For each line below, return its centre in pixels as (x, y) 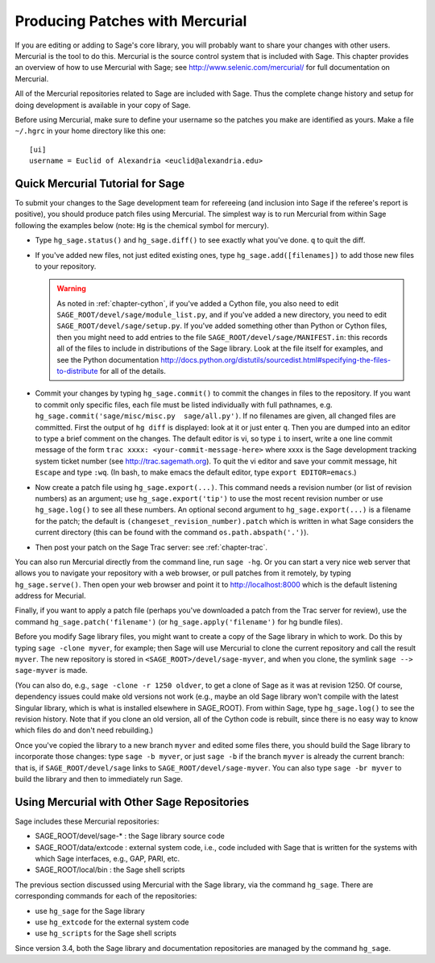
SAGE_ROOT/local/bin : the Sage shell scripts (110, 870)
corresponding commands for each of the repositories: (106, 896)
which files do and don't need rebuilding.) (84, 730)
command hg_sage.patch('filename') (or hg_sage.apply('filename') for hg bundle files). (179, 621)
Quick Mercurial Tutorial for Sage (100, 183)
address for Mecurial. (50, 596)
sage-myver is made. (51, 670)
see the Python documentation (108, 359)
